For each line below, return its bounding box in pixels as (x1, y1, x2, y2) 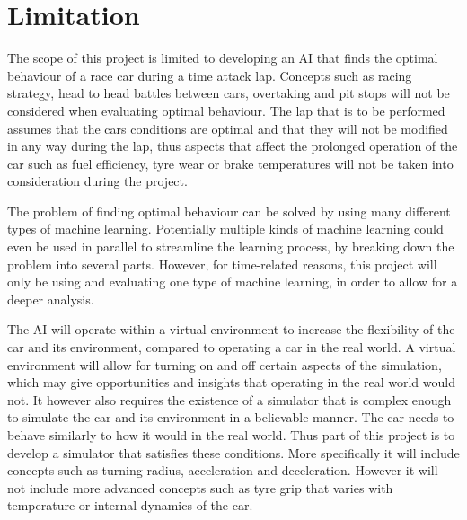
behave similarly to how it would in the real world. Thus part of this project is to (7, 426, 455, 444)
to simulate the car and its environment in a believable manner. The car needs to (7, 408, 454, 427)
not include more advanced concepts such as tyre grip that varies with (7, 478, 393, 497)
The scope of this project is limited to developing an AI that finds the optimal (7, 48, 438, 67)
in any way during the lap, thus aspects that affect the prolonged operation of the (7, 137, 458, 155)
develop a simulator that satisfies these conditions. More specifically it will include (7, 443, 460, 462)
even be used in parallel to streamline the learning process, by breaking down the (7, 237, 454, 256)
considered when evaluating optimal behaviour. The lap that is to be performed (7, 101, 445, 119)
